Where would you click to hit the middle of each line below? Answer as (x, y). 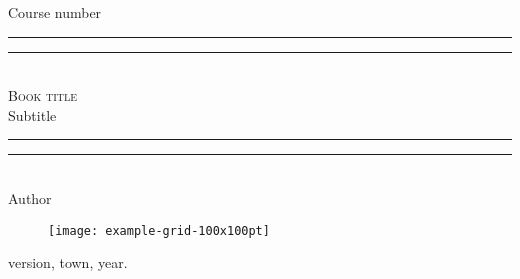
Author (30, 197)
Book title (43, 95)
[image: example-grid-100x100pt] (159, 230)
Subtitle (32, 114)
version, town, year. (68, 262)
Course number (55, 12)
